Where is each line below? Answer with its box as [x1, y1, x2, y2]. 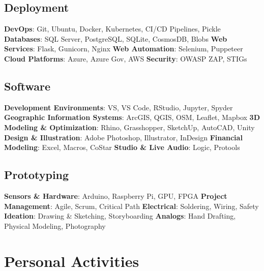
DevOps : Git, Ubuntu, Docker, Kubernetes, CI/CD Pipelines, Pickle [4, 23, 221, 34]
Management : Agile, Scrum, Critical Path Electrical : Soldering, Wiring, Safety [4, 200, 259, 211]
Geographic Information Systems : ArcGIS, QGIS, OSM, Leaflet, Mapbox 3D [4, 112, 260, 123]
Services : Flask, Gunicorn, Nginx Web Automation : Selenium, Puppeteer [4, 43, 243, 54]
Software [4, 78, 51, 94]
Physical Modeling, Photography [4, 220, 106, 231]
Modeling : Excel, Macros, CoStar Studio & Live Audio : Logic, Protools [4, 142, 240, 153]
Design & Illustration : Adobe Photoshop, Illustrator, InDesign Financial [4, 132, 243, 142]
